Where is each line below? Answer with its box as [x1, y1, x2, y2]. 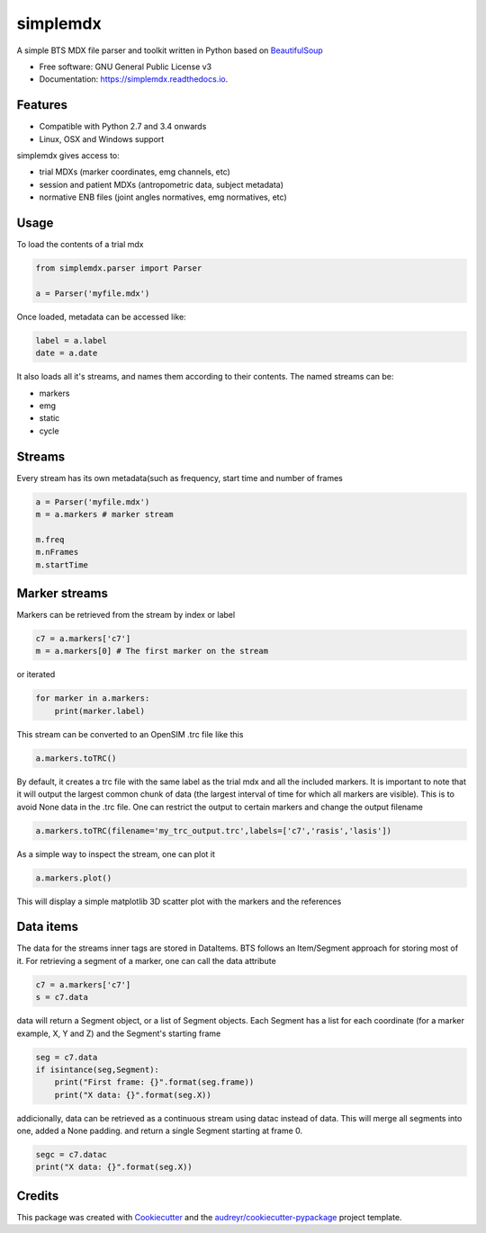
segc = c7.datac [35, 1149, 108, 1160]
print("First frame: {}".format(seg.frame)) [54, 1077, 255, 1087]
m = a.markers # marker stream [35, 509, 175, 520]
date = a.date [35, 348, 98, 359]
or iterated [16, 669, 56, 680]
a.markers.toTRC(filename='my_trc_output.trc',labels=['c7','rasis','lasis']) [35, 826, 391, 835]
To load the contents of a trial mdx [16, 239, 144, 250]
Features [16, 97, 67, 112]
